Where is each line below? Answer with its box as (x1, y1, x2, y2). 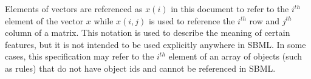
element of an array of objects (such (168, 50, 302, 63)
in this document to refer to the (171, 2, 289, 15)
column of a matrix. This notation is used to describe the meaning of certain (5, 26, 290, 39)
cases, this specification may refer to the (5, 50, 154, 63)
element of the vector (5, 14, 84, 27)
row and (249, 14, 280, 27)
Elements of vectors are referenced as (5, 2, 143, 15)
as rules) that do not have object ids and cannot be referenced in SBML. (5, 61, 276, 74)
